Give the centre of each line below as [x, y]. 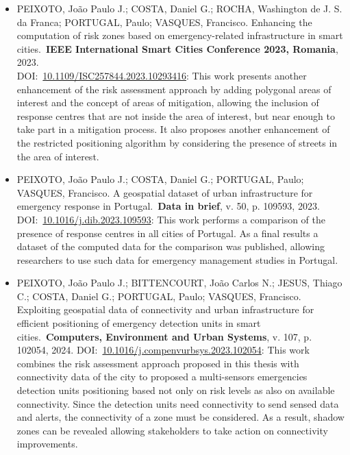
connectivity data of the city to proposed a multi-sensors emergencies [162, 377]
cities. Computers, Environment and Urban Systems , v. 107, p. [164, 336]
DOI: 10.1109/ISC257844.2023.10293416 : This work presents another [162, 75]
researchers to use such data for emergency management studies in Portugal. [177, 259]
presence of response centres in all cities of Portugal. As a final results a [167, 233]
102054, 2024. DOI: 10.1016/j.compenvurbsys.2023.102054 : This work [163, 350]
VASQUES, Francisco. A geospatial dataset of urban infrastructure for [165, 192]
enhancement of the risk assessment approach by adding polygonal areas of [174, 89]
